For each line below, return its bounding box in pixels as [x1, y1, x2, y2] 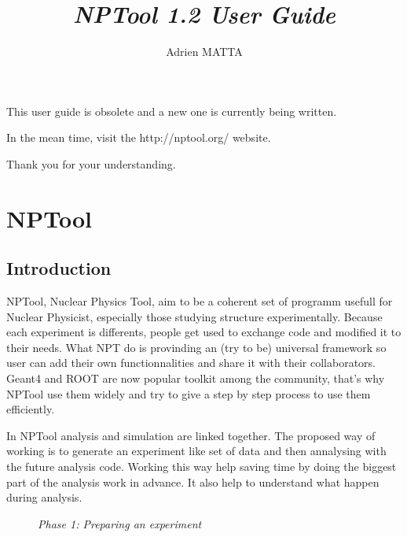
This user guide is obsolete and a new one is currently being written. [6, 102, 337, 119]
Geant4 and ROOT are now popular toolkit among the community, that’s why [6, 370, 385, 387]
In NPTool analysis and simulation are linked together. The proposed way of [6, 427, 376, 443]
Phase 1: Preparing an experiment [38, 515, 202, 531]
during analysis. [6, 489, 82, 506]
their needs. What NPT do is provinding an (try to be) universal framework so [6, 339, 387, 355]
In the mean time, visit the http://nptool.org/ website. [6, 129, 271, 146]
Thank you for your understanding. [6, 155, 176, 172]
